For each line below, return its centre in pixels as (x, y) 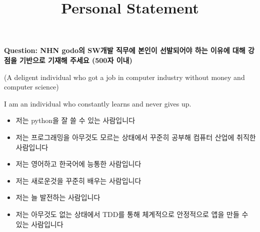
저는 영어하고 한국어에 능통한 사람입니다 (78, 164)
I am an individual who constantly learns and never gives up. (98, 103)
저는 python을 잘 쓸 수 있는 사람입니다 (75, 120)
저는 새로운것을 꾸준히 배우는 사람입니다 (78, 180)
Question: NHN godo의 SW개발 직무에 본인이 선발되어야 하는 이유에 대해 (125, 50)
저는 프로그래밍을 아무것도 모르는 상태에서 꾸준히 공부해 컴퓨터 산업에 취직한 (136, 137)
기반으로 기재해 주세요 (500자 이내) (76, 60)
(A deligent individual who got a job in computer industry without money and (124, 77)
